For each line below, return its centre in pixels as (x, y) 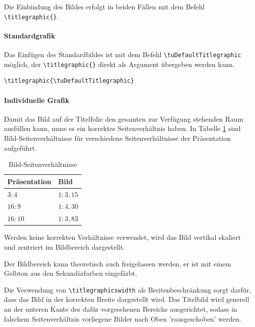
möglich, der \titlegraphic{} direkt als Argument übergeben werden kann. (119, 64)
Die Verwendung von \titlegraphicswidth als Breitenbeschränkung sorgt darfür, (128, 289)
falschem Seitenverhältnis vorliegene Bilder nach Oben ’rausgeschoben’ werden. (123, 318)
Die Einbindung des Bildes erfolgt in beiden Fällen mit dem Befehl (104, 6)
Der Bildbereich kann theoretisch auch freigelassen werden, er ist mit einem (118, 263)
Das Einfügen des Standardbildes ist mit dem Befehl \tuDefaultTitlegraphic (123, 54)
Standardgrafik (30, 35)
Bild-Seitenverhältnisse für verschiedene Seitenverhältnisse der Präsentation (117, 138)
